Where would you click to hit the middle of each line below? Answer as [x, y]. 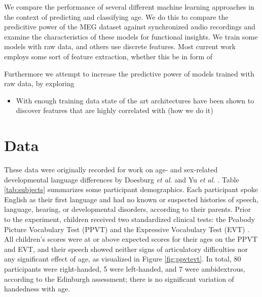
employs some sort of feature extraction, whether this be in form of [108, 56]
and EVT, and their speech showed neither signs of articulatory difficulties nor [126, 249]
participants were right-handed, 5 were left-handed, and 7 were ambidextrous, [125, 269]
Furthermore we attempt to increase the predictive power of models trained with [129, 73]
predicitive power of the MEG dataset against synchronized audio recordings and [130, 27]
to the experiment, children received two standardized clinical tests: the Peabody [130, 219]
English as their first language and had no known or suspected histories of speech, [131, 199]
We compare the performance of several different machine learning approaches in [129, 7]
